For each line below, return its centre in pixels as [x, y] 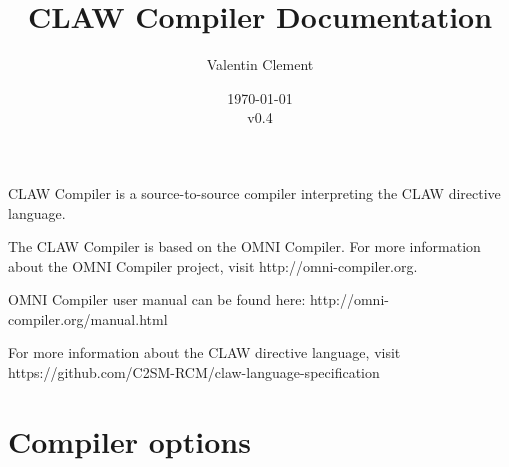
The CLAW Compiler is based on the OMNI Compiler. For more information [244, 246]
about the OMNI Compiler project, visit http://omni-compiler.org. [213, 265]
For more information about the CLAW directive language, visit [204, 352]
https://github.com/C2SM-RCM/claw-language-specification [194, 372]
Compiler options [129, 440]
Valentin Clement [260, 64]
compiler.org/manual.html [88, 318]
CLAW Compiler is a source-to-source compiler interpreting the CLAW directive [254, 192]
